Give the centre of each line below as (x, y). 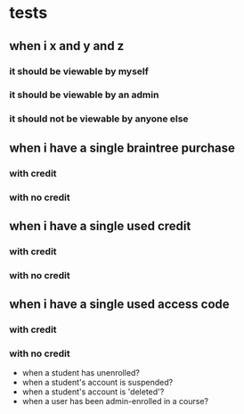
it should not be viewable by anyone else (99, 119)
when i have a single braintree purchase (122, 148)
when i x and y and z (67, 46)
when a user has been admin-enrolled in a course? (115, 402)
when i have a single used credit (100, 226)
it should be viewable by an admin (84, 95)
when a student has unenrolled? (81, 373)
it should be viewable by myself (79, 71)
